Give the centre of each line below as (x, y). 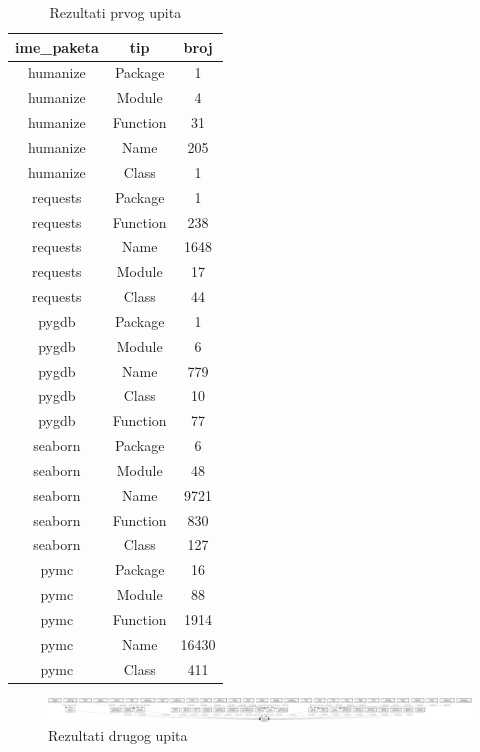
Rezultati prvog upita (115, 12)
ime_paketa (57, 46)
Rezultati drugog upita (118, 735)
